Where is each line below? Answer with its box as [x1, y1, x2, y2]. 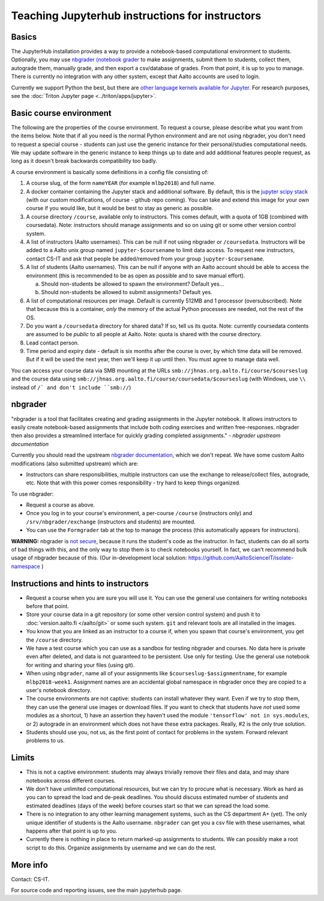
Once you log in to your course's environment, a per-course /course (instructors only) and [26, 510, 253, 517]
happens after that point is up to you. [26, 827, 118, 834]
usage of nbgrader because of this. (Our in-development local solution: [11, 554, 187, 561]
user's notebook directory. [26, 687, 92, 693]
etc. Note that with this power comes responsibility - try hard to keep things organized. [26, 479, 241, 486]
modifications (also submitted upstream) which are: [11, 460, 139, 467]
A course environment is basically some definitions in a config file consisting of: [11, 168, 209, 175]
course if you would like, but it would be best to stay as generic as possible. [26, 205, 214, 212]
